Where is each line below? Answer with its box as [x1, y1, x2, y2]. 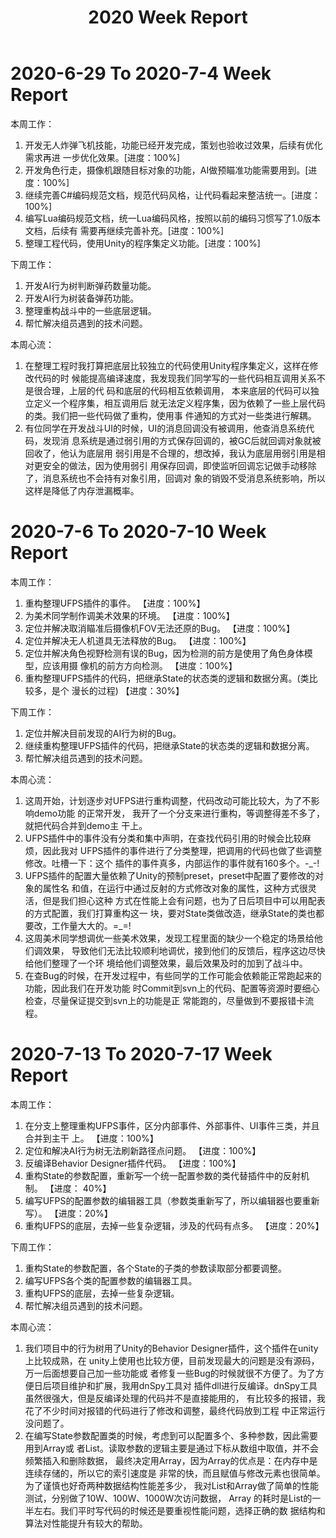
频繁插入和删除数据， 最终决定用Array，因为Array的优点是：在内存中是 [24, 1454, 318, 1466]
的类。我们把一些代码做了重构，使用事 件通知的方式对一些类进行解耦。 [24, 409, 317, 421]
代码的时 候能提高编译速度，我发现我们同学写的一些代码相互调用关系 [33, 372, 317, 384]
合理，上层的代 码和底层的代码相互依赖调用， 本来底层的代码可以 [42, 384, 311, 396]
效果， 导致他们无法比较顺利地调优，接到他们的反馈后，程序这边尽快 [42, 944, 326, 956]
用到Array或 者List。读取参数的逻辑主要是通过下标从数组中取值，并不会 [24, 1442, 319, 1454]
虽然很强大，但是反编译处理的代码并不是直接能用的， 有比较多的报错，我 [24, 1392, 326, 1404]
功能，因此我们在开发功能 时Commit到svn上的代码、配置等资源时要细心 [24, 982, 320, 994]
